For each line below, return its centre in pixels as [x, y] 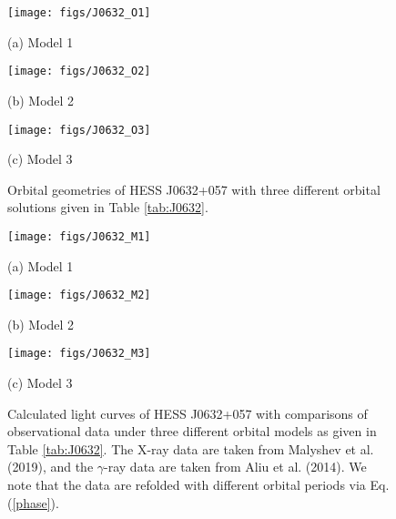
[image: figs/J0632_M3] [79, 354]
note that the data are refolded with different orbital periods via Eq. [198, 485]
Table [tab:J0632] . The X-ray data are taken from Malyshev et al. [191, 448]
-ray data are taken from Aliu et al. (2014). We [235, 467]
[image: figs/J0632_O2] [79, 71]
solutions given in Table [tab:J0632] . [108, 207]
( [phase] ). [33, 502]
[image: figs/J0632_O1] [79, 13]
